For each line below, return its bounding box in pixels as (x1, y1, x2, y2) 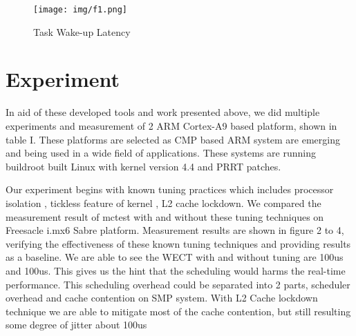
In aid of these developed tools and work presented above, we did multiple (6, 105, 320, 119)
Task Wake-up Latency (33, 24, 131, 39)
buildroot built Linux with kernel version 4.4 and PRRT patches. (6, 159, 281, 173)
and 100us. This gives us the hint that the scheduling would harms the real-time (6, 263, 346, 277)
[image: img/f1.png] (33, 5, 128, 14)
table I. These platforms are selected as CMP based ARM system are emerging (6, 132, 340, 146)
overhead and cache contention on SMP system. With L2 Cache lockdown (6, 290, 318, 305)
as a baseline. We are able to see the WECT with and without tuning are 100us (6, 250, 344, 264)
